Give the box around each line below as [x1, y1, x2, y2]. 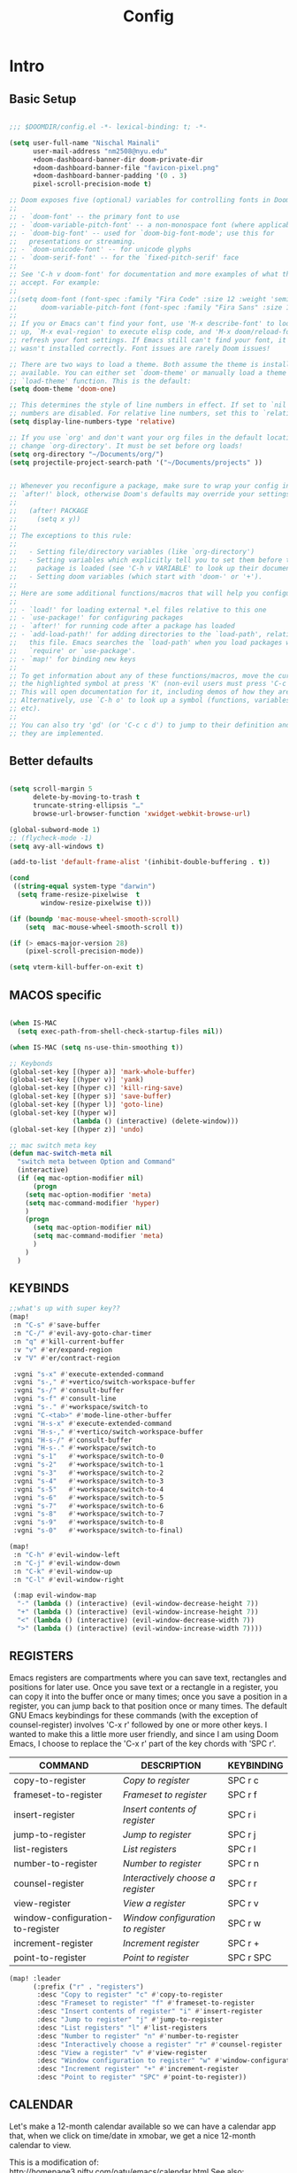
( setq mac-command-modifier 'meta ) [32, 1232, 164, 1241]
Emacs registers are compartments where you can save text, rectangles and [9, 1672, 287, 1683]
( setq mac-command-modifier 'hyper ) [25, 1198, 161, 1207]
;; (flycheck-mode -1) [9, 833, 93, 843]
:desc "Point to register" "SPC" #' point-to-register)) [36, 2073, 247, 2082]
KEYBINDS [9, 1281, 69, 1296]
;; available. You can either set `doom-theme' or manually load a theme [9, 368, 287, 378]
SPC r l [227, 1842, 256, 1855]
